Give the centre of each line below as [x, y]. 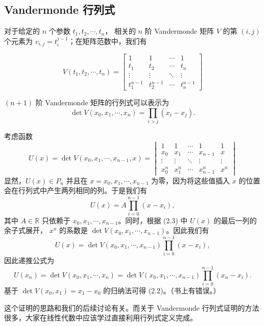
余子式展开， [26, 230]
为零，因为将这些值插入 [191, 180]
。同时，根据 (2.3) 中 [153, 220]
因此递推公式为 [29, 260]
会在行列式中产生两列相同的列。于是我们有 [76, 190]
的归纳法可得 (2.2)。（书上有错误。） [162, 290]
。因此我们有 [188, 230]
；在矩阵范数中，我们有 [107, 41]
